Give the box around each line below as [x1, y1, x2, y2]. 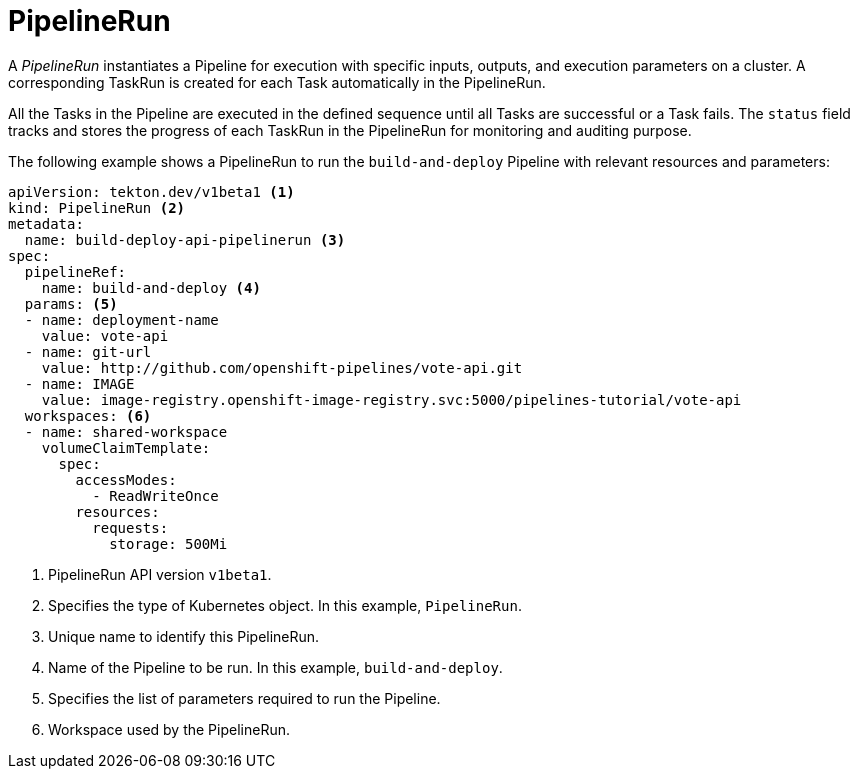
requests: [92, 519, 169, 536]
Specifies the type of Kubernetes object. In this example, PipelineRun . [48, 596, 522, 614]
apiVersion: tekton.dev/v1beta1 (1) [8, 183, 295, 200]
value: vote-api [41, 327, 169, 344]
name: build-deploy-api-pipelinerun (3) [24, 231, 346, 248]
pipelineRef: [24, 263, 127, 280]
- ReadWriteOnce [92, 487, 219, 504]
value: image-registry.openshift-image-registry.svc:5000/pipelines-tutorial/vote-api [41, 391, 742, 408]
